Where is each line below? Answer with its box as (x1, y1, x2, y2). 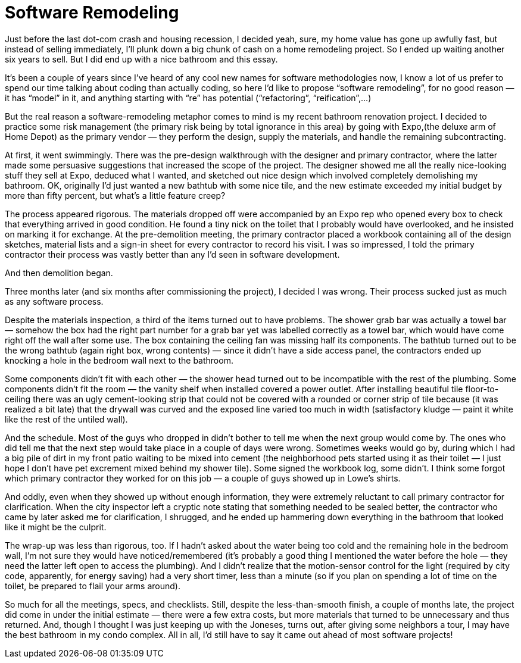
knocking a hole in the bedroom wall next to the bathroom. (5, 355, 233, 365)
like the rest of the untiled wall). (5, 414, 128, 424)
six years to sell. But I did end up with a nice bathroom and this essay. (5, 54, 278, 64)
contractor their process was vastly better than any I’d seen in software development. (5, 249, 340, 259)
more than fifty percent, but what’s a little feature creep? (5, 190, 226, 201)
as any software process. (5, 296, 104, 307)
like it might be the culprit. (5, 521, 107, 532)
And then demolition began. (5, 267, 113, 278)
